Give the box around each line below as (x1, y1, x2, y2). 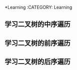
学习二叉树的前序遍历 (4, 39, 70, 47)
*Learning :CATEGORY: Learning (4, 5, 72, 10)
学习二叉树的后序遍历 (4, 57, 70, 66)
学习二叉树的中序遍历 (4, 20, 70, 29)
